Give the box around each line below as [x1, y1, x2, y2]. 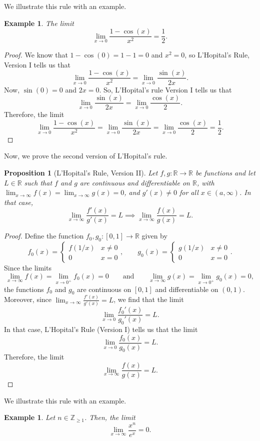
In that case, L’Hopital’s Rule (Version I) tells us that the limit [4, 324, 198, 334]
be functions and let [195, 167, 255, 177]
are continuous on [76, 283, 131, 294]
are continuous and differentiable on [79, 177, 190, 187]
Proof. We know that [4, 49, 68, 60]
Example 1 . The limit [4, 17, 74, 28]
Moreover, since [4, 294, 52, 304]
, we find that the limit [113, 294, 184, 304]
